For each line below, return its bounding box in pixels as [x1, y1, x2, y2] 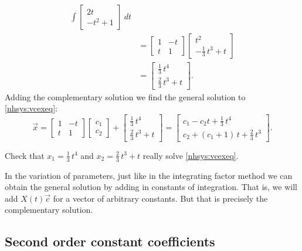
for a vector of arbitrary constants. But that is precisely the [53, 192, 268, 204]
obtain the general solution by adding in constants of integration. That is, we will [5, 181, 297, 193]
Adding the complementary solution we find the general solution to [5, 90, 246, 103]
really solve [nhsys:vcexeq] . [142, 149, 239, 161]
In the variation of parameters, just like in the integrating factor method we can [5, 169, 293, 181]
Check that [5, 149, 45, 161]
